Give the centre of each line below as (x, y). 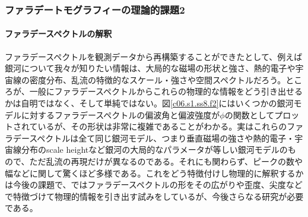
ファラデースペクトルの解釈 (58, 34)
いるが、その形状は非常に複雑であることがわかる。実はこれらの (162, 126)
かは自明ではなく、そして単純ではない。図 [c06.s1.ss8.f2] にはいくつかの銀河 (149, 103)
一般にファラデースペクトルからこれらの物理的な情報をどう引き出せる (166, 91)
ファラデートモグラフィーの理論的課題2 (95, 9)
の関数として (250, 114)
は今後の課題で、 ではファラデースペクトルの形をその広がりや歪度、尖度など (154, 185)
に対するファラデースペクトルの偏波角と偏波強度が (120, 114)
